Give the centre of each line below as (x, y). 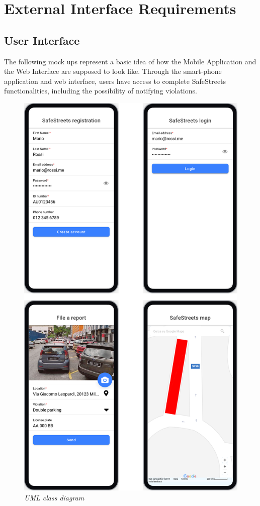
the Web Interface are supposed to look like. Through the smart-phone (113, 71)
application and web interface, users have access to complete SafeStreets (115, 81)
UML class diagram (54, 497)
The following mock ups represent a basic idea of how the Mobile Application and (130, 61)
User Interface (42, 40)
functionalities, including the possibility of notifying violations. (101, 91)
